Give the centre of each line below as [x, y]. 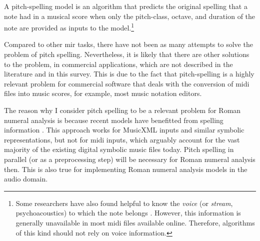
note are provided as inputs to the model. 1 [69, 27]
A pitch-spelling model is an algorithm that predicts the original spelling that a [126, 6]
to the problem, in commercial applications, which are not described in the [118, 64]
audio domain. [26, 179]
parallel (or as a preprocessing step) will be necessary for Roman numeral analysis [130, 159]
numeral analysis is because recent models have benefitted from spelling [114, 120]
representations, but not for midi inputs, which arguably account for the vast [122, 139]
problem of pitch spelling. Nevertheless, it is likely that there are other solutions [127, 54]
